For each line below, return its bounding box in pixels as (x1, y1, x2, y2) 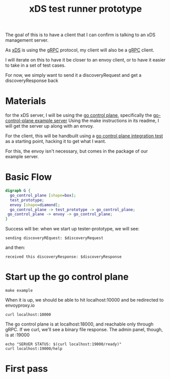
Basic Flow (5, 171, 52, 183)
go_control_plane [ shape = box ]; (10, 193, 76, 198)
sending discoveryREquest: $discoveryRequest (5, 236, 103, 241)
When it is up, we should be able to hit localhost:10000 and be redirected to (5, 297, 164, 303)
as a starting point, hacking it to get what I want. (5, 138, 106, 144)
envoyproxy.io (5, 302, 35, 308)
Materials (5, 95, 46, 107)
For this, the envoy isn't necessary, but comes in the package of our (5, 148, 148, 154)
